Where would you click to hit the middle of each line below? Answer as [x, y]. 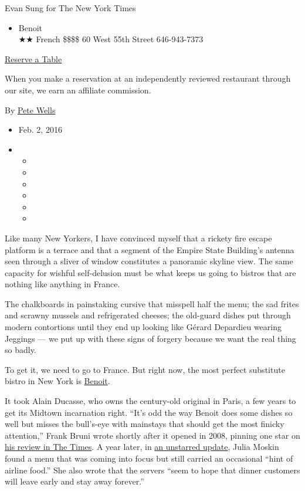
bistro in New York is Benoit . [57, 381]
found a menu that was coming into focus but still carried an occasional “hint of [149, 458]
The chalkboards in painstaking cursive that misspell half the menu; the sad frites [152, 303]
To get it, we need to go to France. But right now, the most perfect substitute [145, 369]
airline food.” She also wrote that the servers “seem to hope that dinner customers [152, 470]
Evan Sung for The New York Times [70, 8]
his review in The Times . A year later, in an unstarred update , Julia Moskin [142, 447]
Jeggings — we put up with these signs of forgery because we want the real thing [150, 338]
